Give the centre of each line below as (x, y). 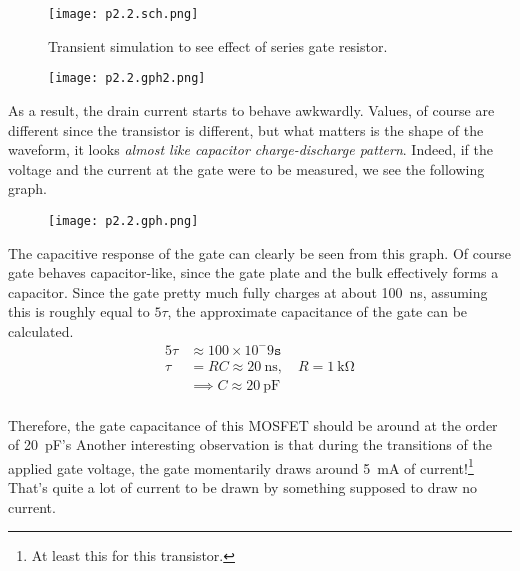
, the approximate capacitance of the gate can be (317, 311)
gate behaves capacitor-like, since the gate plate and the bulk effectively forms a (253, 272)
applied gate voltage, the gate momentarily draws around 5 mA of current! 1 (241, 466)
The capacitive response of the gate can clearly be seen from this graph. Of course (259, 252)
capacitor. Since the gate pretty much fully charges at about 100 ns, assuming (248, 291)
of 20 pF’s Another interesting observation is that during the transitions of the (250, 444)
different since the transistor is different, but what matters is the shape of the (246, 129)
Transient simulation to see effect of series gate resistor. (218, 45)
